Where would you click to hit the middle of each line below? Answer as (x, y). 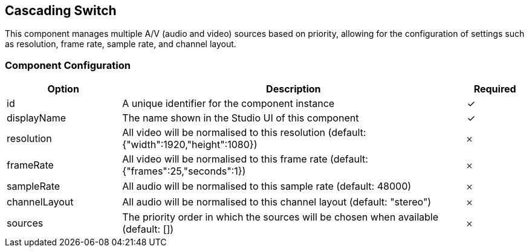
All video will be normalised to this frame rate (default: (245, 159)
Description (294, 89)
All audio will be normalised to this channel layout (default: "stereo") (277, 202)
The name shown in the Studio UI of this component (241, 118)
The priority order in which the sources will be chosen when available (281, 217)
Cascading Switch (61, 11)
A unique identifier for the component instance (229, 104)
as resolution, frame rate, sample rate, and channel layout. (121, 44)
